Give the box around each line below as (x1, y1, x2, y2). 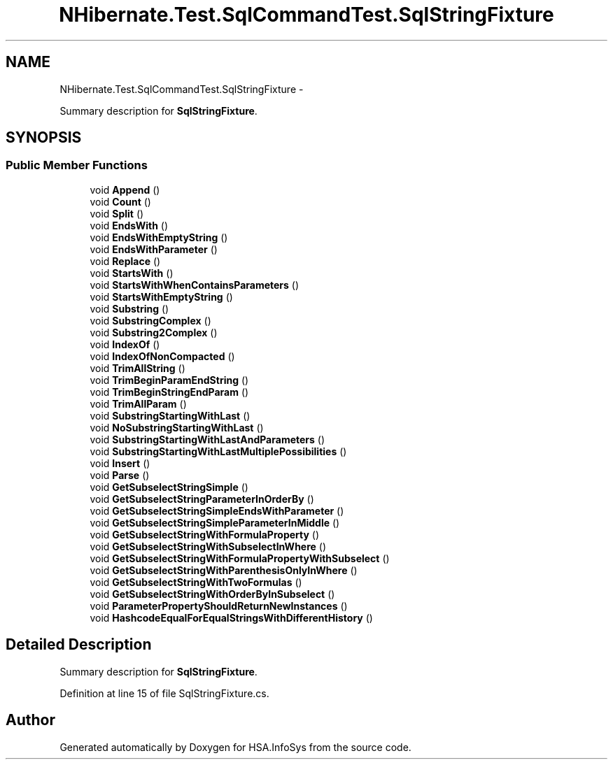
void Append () (90, 183, 160, 196)
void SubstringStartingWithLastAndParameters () (90, 433, 325, 445)
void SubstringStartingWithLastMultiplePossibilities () (90, 445, 347, 457)
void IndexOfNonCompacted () (90, 350, 235, 362)
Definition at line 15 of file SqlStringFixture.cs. (59, 687, 269, 699)
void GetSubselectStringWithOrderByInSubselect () (90, 587, 335, 600)
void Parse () (90, 469, 150, 481)
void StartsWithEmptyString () (90, 290, 233, 303)
